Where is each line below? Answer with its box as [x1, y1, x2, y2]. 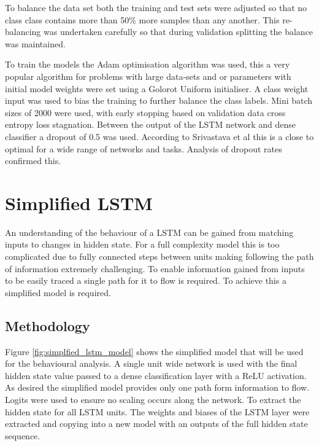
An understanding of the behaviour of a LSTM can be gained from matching [5, 225, 294, 238]
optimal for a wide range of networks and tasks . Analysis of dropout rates [5, 142, 282, 155]
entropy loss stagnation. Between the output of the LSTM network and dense [5, 118, 296, 131]
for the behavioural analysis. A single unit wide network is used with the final [5, 357, 298, 370]
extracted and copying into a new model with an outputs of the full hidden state [5, 417, 308, 430]
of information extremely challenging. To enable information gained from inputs [5, 262, 305, 275]
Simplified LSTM [5, 190, 153, 215]
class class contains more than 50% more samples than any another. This [5, 13, 280, 26]
